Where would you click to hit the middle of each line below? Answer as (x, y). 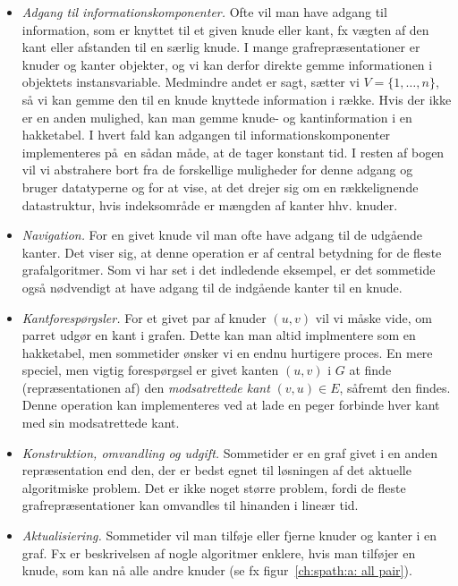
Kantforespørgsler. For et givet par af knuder (144, 317)
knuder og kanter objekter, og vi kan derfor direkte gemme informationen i (227, 64)
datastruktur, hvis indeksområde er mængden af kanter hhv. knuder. (210, 204)
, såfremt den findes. (395, 387)
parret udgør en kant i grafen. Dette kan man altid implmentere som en (219, 335)
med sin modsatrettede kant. (101, 423)
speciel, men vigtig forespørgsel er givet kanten (150, 370)
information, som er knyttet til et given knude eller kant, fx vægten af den (225, 29)
